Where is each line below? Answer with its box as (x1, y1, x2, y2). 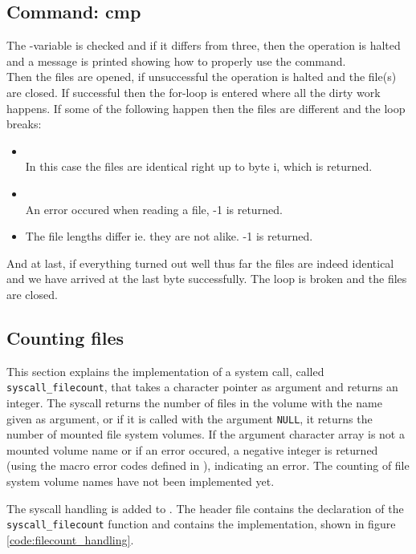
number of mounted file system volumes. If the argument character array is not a (6, 426, 405, 443)
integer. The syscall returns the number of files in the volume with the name (6, 394, 382, 410)
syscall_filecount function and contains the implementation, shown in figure (6, 516, 396, 532)
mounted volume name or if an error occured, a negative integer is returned (6, 441, 378, 458)
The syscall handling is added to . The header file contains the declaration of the (6, 499, 404, 516)
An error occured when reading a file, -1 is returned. (25, 200, 283, 217)
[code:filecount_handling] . (6, 531, 134, 548)
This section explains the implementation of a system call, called (6, 362, 324, 379)
